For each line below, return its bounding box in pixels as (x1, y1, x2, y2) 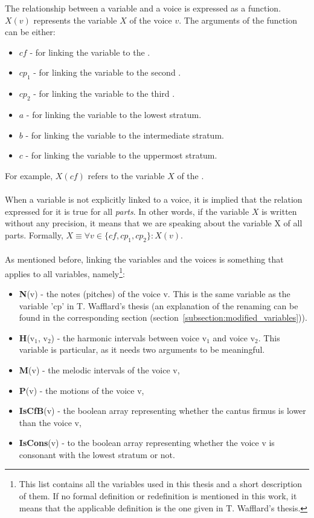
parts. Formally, (5, 228, 63, 241)
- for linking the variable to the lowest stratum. (26, 108, 202, 120)
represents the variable (33, 13, 117, 26)
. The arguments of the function (179, 13, 297, 26)
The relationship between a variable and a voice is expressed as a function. (5, 2, 281, 14)
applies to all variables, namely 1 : (5, 265, 125, 280)
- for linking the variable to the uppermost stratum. (25, 149, 217, 162)
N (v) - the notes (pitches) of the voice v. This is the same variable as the (19, 287, 290, 300)
